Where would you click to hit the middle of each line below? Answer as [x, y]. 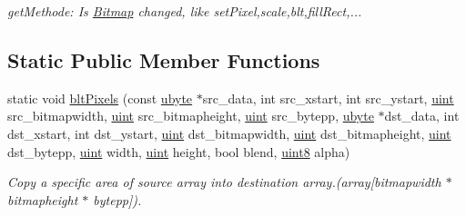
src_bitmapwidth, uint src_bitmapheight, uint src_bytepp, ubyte [191, 116]
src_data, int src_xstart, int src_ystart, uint [328, 98]
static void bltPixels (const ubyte [100, 98]
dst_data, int [422, 116]
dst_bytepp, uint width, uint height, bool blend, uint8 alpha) [179, 151]
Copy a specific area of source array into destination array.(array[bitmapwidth [224, 182]
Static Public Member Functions [164, 59]
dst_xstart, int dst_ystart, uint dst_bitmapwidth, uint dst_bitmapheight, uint [229, 133]
